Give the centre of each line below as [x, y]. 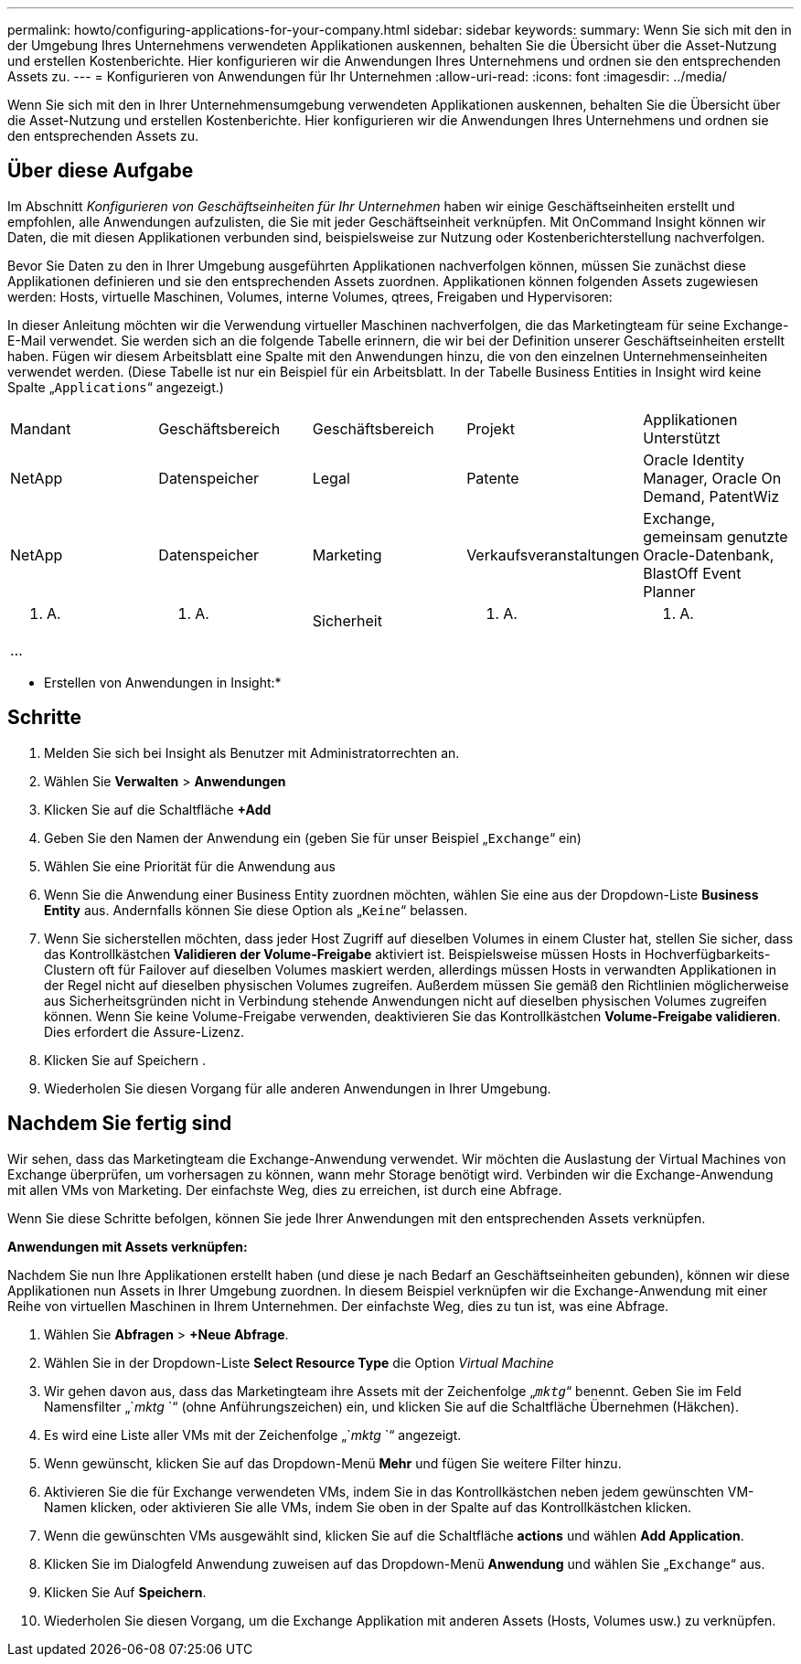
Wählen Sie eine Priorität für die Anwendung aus [190, 866]
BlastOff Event [692, 573]
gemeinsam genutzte [716, 536]
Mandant [41, 428]
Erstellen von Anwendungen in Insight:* [163, 682]
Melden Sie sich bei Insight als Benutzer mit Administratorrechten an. [252, 752]
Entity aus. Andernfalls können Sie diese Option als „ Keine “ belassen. [256, 910]
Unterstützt [682, 437]
